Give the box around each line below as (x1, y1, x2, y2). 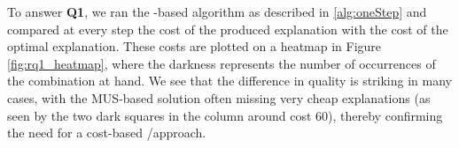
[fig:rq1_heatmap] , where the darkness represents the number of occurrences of (7, 54, 436, 72)
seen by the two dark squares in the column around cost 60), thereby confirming (7, 106, 443, 124)
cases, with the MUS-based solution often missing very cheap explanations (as (7, 88, 431, 107)
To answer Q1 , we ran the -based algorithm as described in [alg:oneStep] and (7, 3, 427, 20)
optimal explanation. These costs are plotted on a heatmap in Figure (7, 37, 382, 55)
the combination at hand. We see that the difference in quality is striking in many (7, 71, 452, 90)
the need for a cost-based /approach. (7, 123, 206, 142)
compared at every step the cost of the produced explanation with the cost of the (7, 19, 448, 38)
